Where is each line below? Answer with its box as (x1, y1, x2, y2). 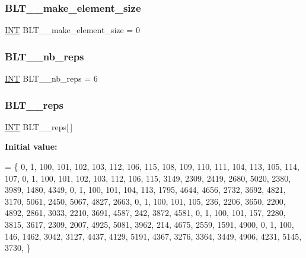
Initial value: (5, 140, 58, 153)
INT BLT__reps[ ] (5, 120, 73, 133)
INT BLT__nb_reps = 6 (5, 72, 98, 85)
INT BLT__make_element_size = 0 (5, 24, 140, 36)
